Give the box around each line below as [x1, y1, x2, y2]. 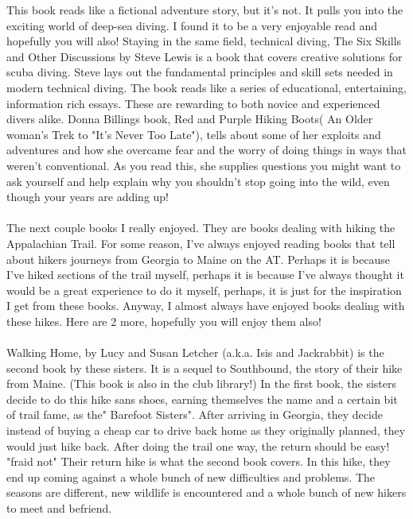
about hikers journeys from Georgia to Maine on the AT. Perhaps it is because [6, 250, 390, 267]
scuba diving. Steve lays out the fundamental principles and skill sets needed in [6, 64, 393, 80]
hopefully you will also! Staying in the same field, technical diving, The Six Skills [6, 33, 402, 49]
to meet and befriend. [6, 500, 112, 516]
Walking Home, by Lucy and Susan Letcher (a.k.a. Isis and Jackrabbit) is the [6, 344, 384, 361]
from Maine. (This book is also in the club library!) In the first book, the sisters [6, 375, 396, 392]
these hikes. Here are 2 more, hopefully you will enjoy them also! [6, 312, 321, 329]
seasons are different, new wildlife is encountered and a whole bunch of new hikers [6, 484, 407, 501]
